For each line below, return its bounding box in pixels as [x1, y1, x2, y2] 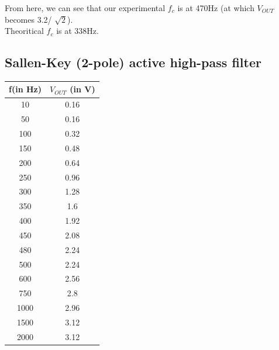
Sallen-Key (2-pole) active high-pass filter [5, 53, 261, 71]
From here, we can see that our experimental [5, 2, 166, 13]
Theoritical [5, 25, 44, 37]
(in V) [70, 83, 95, 95]
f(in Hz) [9, 83, 42, 95]
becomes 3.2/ [5, 13, 52, 25]
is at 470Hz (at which [177, 2, 254, 13]
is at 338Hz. [56, 25, 99, 37]
